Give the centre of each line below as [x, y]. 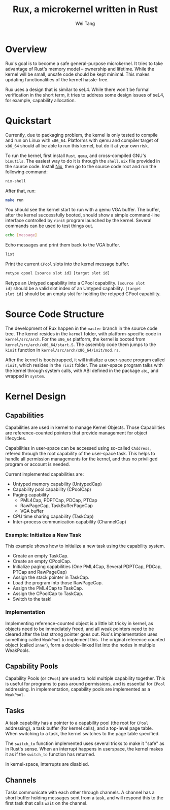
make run [14, 200]
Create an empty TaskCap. [41, 556]
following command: [27, 172]
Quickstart [28, 121]
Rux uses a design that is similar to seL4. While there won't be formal [77, 89]
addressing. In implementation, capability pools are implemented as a [78, 689]
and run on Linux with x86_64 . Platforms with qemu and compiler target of [82, 140]
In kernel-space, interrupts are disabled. [47, 764]
